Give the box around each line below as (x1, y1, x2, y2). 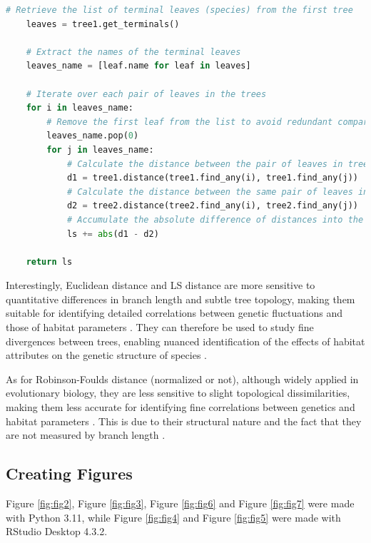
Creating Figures (6, 462, 133, 484)
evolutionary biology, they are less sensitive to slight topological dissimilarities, (6, 385, 350, 400)
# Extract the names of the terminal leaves (26, 46, 241, 57)
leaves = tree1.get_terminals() (26, 19, 180, 29)
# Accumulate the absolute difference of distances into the (66, 214, 364, 225)
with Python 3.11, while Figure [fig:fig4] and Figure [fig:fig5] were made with (6, 509, 341, 524)
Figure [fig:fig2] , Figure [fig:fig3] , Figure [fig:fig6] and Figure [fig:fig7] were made (6, 496, 355, 511)
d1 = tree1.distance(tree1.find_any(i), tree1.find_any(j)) (66, 173, 358, 183)
